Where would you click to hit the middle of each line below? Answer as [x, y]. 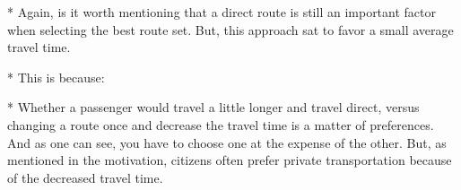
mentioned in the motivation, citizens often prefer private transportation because [230, 160]
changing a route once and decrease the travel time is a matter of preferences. [221, 124]
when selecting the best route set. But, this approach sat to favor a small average [230, 29]
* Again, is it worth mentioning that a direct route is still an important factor [222, 12]
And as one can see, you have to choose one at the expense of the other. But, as [227, 142]
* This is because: [56, 77]
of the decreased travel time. [85, 177]
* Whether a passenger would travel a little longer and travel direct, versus [213, 107]
